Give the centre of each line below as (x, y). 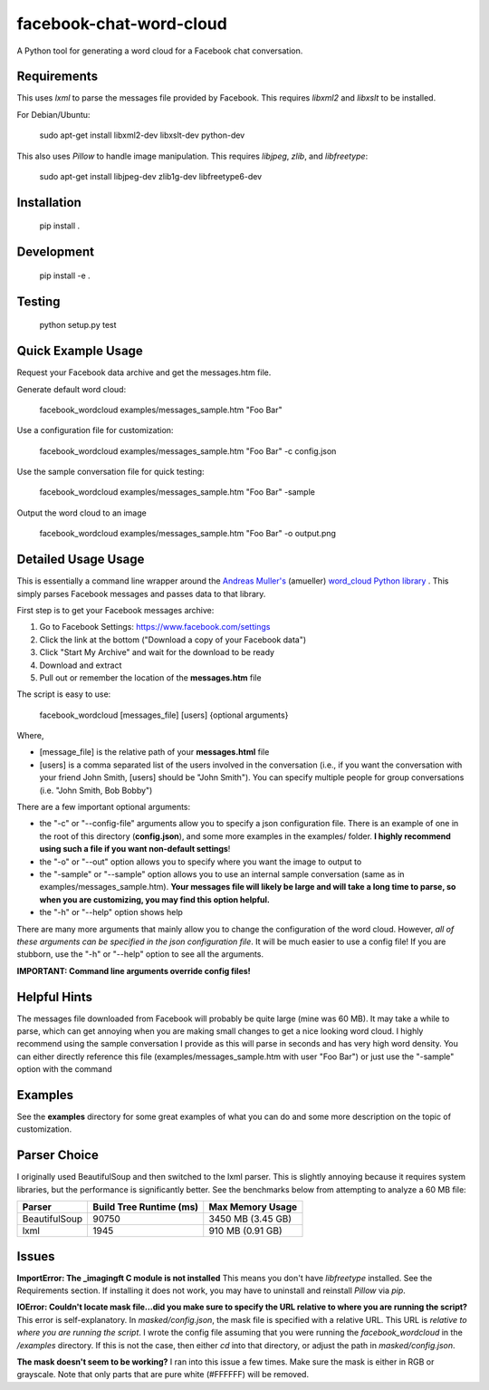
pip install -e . (65, 275)
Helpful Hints (54, 997)
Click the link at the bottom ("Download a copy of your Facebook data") (173, 640)
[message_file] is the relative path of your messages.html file (154, 752)
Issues (36, 1256)
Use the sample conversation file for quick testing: (110, 472)
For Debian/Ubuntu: (53, 114)
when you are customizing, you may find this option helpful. (155, 899)
